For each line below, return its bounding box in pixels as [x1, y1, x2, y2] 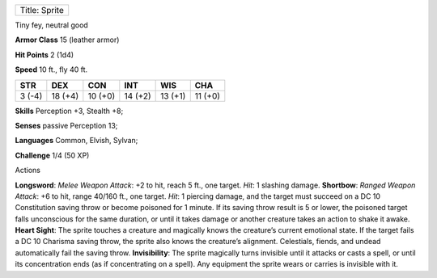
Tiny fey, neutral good [15, 20, 88, 30]
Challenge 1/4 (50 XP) [15, 150, 90, 160]
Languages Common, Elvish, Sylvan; [15, 136, 138, 145]
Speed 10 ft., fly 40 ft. [15, 65, 88, 74]
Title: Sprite [19, 5, 65, 15]
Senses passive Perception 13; [15, 120, 118, 130]
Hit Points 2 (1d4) [15, 49, 74, 60]
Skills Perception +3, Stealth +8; [15, 106, 124, 116]
